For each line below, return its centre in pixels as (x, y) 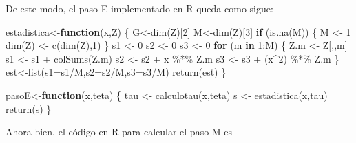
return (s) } (29, 108)
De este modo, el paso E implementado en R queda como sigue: (139, 8)
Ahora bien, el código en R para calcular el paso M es (119, 132)
